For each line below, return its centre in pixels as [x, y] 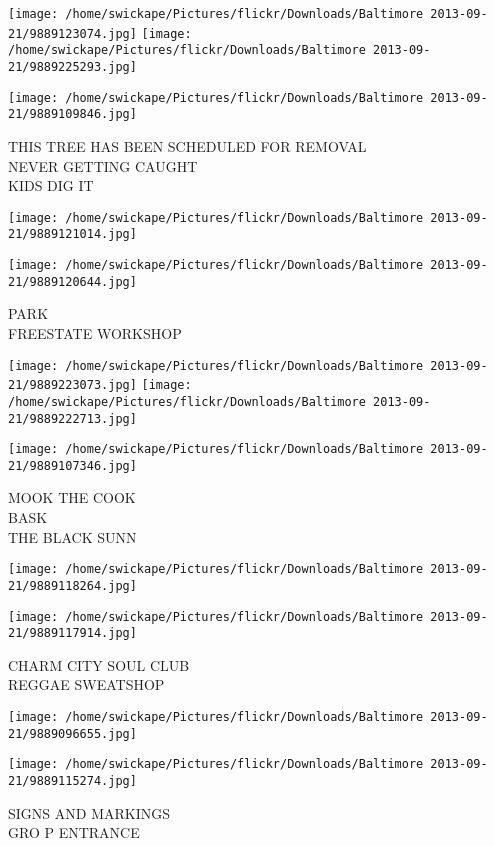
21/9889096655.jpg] [72, 733]
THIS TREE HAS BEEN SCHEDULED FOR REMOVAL [187, 145]
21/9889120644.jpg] [72, 281]
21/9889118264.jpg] [72, 585]
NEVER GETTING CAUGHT [103, 165]
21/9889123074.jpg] [72, 33]
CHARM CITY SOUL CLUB [99, 664]
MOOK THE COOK [72, 497]
